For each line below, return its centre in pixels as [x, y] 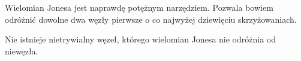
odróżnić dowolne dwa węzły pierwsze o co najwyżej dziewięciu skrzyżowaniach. [151, 19]
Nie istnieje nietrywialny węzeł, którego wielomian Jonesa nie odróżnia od [140, 39]
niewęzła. [22, 51]
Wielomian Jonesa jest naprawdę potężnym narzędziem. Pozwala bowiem [139, 7]
